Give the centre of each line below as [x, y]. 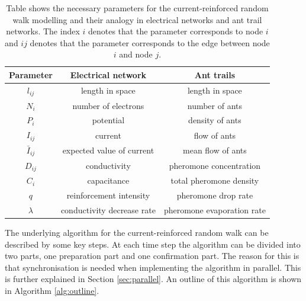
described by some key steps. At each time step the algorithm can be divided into [153, 244]
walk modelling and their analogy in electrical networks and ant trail [137, 19]
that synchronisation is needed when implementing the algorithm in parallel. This [153, 267]
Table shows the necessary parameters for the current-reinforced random [137, 8]
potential [108, 120]
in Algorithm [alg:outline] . [52, 291]
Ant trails [215, 74]
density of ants [215, 120]
